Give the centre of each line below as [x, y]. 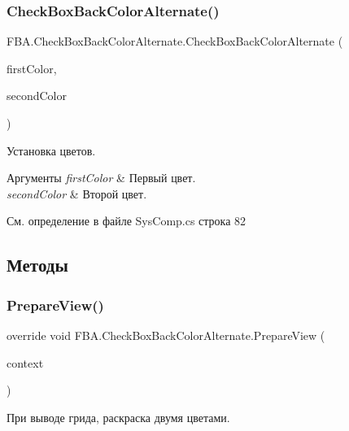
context [25, 362]
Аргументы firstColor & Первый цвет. [101, 178]
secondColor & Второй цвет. [77, 193]
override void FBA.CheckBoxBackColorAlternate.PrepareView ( [166, 335]
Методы [37, 265]
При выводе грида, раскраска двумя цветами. [118, 417]
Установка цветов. [51, 150]
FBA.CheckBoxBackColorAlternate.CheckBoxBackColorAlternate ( [175, 41]
